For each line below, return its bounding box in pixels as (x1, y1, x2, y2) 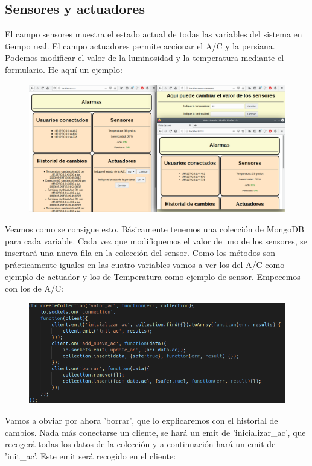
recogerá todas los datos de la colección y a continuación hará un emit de (5, 438, 276, 450)
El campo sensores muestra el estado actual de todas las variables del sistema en (5, 28, 302, 40)
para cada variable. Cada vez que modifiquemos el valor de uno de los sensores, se (5, 234, 308, 247)
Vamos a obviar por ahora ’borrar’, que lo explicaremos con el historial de (5, 413, 278, 426)
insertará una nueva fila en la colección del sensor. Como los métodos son (5, 246, 276, 259)
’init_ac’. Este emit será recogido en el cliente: (5, 449, 176, 462)
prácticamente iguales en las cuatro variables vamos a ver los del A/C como (5, 258, 285, 270)
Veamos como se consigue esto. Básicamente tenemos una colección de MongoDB (5, 223, 304, 235)
